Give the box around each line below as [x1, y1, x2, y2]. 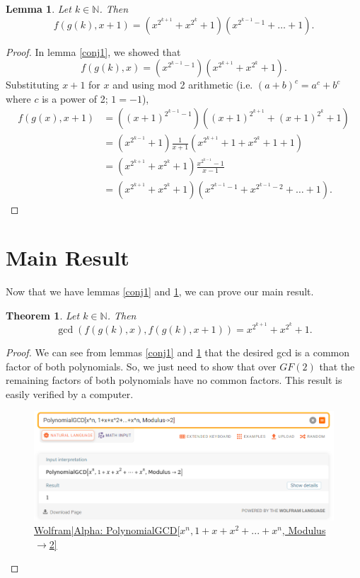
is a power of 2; [42, 91, 108, 106]
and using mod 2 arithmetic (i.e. [112, 77, 253, 92]
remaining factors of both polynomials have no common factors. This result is [6, 373, 342, 387]
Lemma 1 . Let [6, 1, 71, 16]
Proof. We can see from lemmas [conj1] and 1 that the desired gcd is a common [6, 345, 350, 360]
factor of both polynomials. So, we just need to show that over [6, 358, 277, 373]
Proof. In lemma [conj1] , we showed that [6, 44, 181, 59]
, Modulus [281, 523, 326, 538]
